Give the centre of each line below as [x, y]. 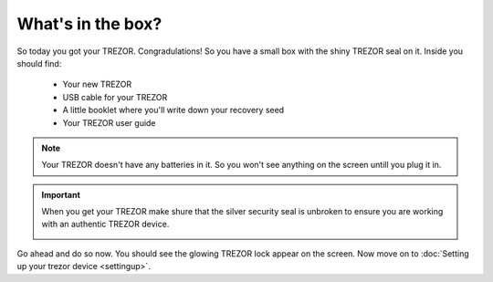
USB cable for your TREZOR [115, 97]
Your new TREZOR [97, 84]
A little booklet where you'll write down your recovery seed [173, 110]
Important [61, 194]
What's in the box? [89, 24]
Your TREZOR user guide [109, 122]
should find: [39, 63]
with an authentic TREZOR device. [105, 225]
